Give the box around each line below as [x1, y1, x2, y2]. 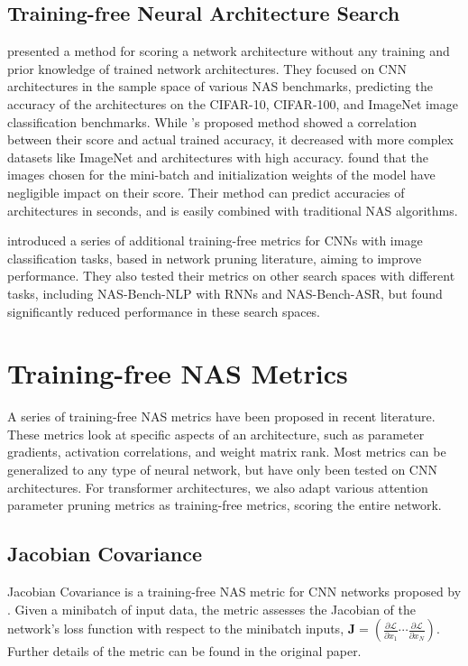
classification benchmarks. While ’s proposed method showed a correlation [7, 112, 418, 131]
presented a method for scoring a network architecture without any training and [7, 42, 450, 60]
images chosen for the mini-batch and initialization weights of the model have [7, 165, 436, 184]
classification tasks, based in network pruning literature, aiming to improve [7, 248, 422, 267]
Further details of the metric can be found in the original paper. [7, 642, 362, 661]
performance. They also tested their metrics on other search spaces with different [7, 266, 455, 285]
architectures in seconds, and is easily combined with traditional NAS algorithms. [7, 200, 458, 219]
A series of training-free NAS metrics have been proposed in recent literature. [7, 407, 436, 426]
